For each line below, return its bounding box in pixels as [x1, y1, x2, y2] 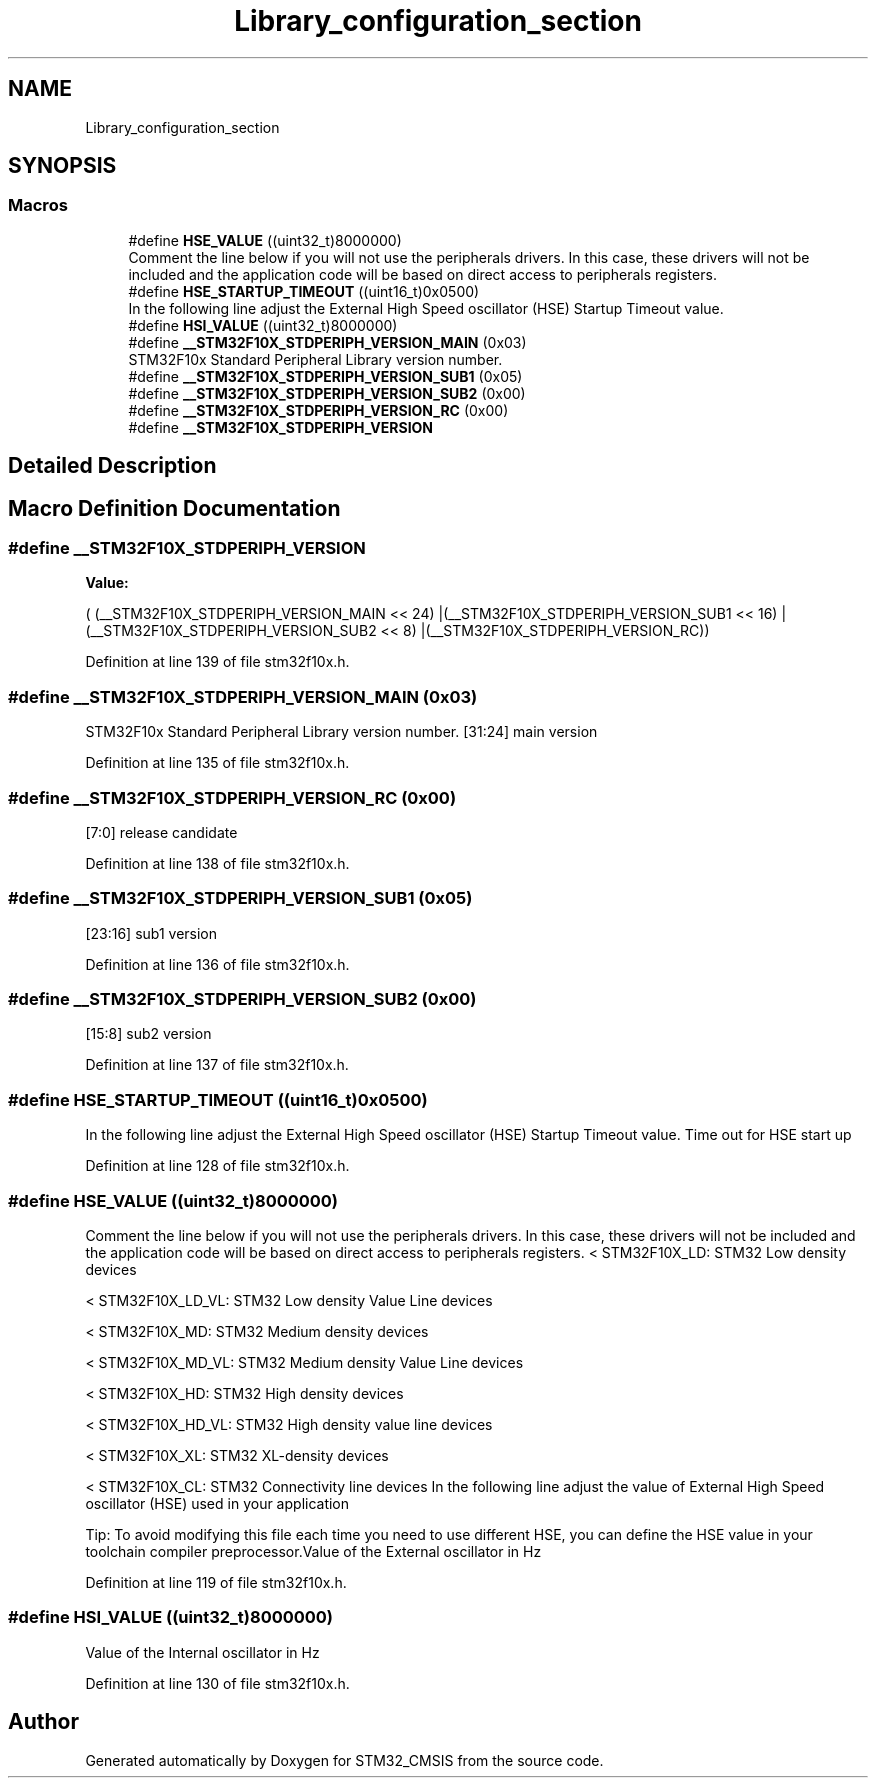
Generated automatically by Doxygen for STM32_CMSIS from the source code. [85, 1751, 604, 1769]
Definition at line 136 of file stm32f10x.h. [85, 955, 350, 973]
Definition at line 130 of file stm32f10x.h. [85, 1674, 350, 1692]
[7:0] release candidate [85, 823, 238, 841]
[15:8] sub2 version [85, 1025, 212, 1043]
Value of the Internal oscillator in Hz [85, 1643, 320, 1661]
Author [8, 1709, 79, 1735]
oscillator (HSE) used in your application [85, 1494, 350, 1512]
